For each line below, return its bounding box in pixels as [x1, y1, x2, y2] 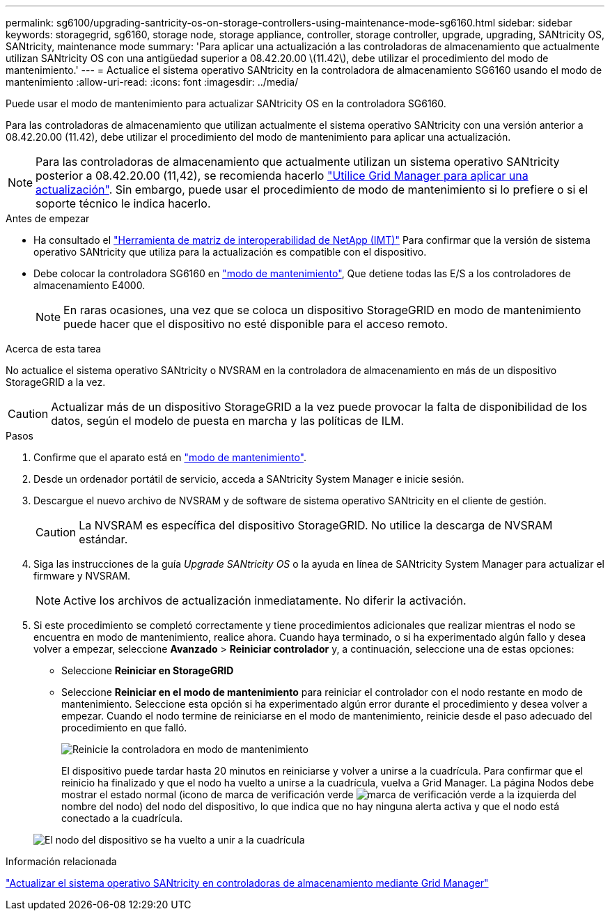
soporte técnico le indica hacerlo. [36, 196, 211, 210]
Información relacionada [6, 855, 117, 867]
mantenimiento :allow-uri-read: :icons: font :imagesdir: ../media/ [6, 76, 299, 88]
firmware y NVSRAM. [33, 570, 131, 582]
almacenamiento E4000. [33, 279, 146, 291]
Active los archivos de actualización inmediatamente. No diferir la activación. [63, 593, 467, 607]
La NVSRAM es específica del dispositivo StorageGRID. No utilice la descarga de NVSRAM [79, 518, 553, 532]
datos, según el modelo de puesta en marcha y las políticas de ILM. [51, 414, 405, 428]
